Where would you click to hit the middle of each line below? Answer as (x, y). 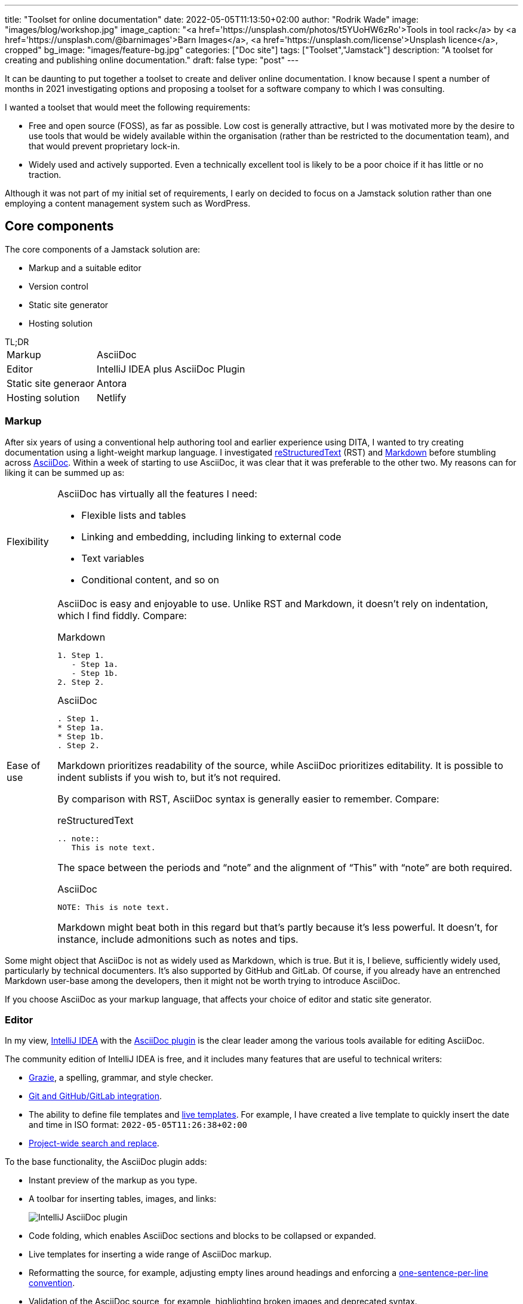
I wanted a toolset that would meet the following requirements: (127, 107)
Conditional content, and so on (150, 579)
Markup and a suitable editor (85, 267)
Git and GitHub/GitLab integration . (96, 1096)
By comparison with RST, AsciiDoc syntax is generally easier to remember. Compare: (248, 799)
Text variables (113, 558)
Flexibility (28, 541)
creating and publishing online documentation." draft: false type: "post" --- (152, 60)
